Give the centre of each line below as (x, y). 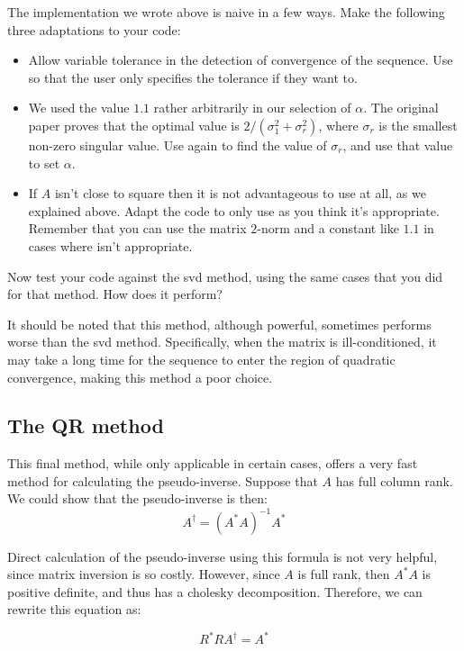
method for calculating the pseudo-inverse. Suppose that (163, 480)
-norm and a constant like (328, 228)
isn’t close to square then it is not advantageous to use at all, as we (240, 193)
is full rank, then (344, 574)
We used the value (79, 108)
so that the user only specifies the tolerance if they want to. (193, 77)
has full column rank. (394, 480)
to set (44, 163)
